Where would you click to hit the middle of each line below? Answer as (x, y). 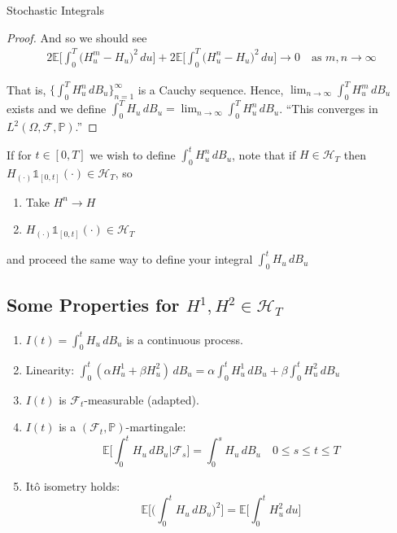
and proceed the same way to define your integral (130, 258)
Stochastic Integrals (55, 10)
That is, (26, 89)
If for (19, 154)
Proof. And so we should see (77, 37)
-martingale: (156, 427)
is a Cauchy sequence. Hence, (211, 89)
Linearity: (50, 369)
